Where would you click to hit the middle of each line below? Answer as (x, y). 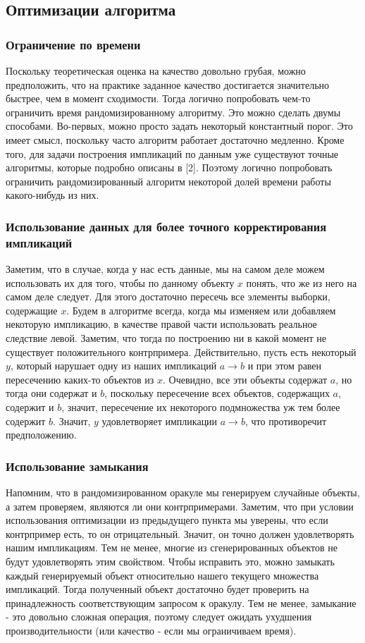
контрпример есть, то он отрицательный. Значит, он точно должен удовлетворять (180, 533)
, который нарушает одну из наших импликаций (113, 366)
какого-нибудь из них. (52, 195)
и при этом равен (285, 366)
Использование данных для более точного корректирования (166, 226)
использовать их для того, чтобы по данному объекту (120, 282)
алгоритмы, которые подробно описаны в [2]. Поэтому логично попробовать (169, 167)
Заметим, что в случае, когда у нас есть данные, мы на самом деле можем (165, 269)
